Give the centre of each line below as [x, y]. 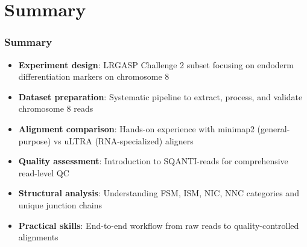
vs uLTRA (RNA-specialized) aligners [123, 140]
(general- [274, 128]
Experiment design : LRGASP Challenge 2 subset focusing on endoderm [156, 64]
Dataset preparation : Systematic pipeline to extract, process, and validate [160, 96]
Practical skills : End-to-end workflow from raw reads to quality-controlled [159, 225]
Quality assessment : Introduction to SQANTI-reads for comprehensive [153, 161]
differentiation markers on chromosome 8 [94, 76]
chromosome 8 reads [56, 108]
